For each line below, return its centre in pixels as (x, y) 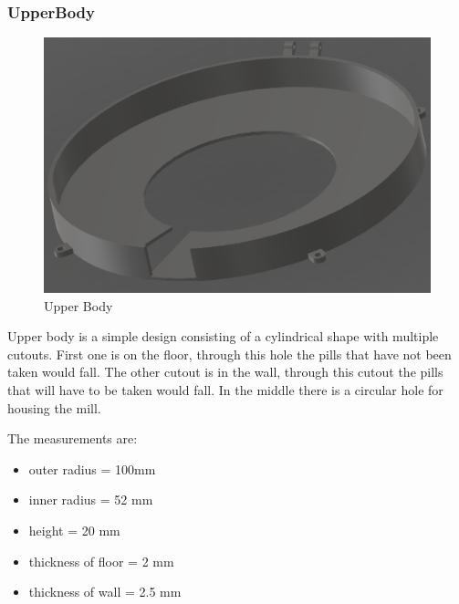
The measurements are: (73, 438)
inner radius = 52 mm (91, 500)
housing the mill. (54, 407)
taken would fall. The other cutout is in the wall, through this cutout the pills (225, 372)
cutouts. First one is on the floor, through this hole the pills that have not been (229, 354)
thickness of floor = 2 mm (101, 561)
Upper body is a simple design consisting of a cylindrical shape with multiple (223, 336)
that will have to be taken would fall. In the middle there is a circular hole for (225, 390)
